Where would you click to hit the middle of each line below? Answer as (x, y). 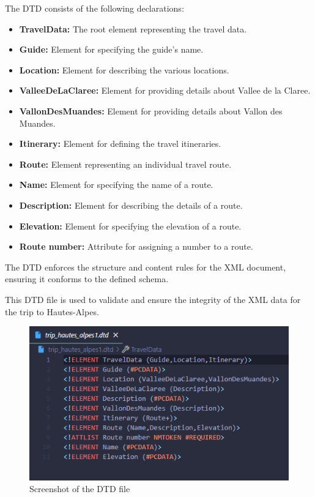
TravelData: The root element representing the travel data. (133, 28)
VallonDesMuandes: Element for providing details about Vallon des (151, 110)
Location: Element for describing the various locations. (124, 69)
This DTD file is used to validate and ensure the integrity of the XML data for (153, 299)
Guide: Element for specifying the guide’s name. (111, 49)
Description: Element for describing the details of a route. (131, 205)
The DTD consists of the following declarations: (94, 8)
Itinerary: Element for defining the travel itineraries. (120, 144)
